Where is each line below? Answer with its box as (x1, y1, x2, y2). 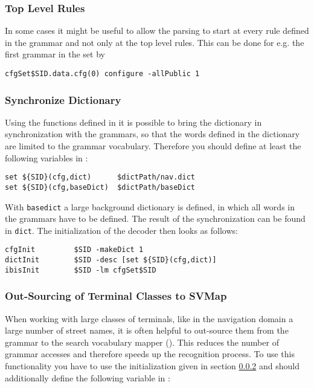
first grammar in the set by (5, 48, 105, 60)
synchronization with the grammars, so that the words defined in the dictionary (5, 128, 300, 140)
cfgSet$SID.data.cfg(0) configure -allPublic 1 (5, 70, 200, 78)
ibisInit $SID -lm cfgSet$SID (5, 265, 156, 274)
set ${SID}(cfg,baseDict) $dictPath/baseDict (5, 183, 195, 192)
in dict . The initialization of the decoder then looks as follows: (5, 224, 238, 236)
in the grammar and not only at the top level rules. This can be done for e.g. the (5, 36, 304, 48)
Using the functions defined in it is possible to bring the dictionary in (5, 115, 262, 128)
